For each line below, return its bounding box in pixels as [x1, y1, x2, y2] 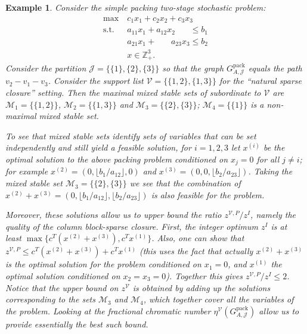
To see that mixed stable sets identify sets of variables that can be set [5, 129, 256, 142]
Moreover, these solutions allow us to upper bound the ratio [5, 208, 222, 221]
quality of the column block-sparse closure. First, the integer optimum [5, 220, 258, 232]
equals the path [248, 62, 302, 74]
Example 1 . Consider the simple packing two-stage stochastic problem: [5, 1, 266, 13]
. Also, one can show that [151, 232, 244, 244]
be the [263, 141, 285, 154]
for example [5, 165, 48, 177]
